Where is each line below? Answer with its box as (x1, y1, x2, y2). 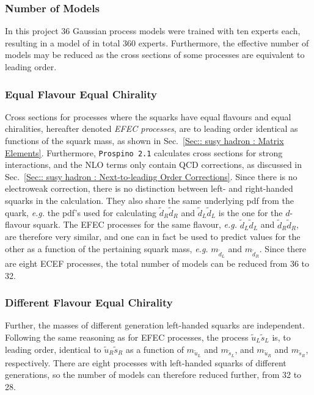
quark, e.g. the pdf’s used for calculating (5, 206, 157, 219)
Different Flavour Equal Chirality (5, 295, 173, 310)
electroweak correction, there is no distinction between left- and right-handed (5, 182, 293, 195)
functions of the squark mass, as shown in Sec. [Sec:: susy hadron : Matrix (5, 134, 284, 147)
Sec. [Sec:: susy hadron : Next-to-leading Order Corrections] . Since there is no (5, 170, 298, 183)
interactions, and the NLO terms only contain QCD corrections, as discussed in (5, 158, 302, 171)
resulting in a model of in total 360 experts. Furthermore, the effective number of (5, 36, 309, 49)
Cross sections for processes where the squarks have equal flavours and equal (5, 110, 291, 123)
